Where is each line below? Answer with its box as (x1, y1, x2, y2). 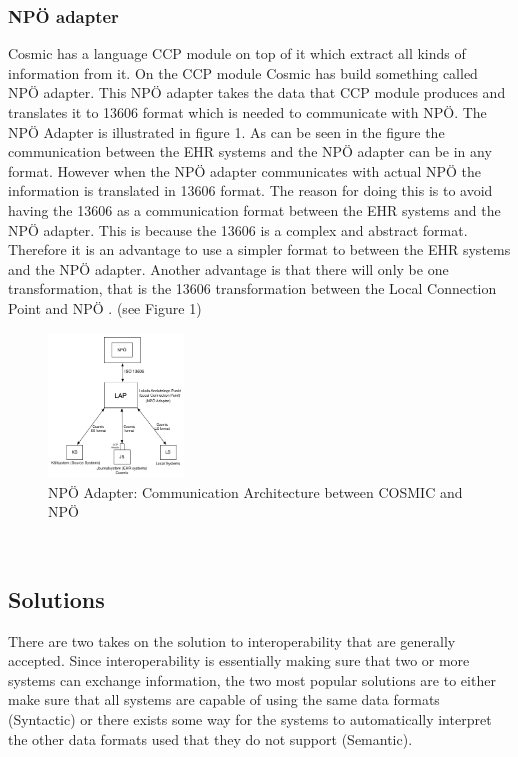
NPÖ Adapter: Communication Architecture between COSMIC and (48, 481, 463, 502)
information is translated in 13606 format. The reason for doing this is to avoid (8, 180, 493, 201)
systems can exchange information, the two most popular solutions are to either (8, 669, 496, 690)
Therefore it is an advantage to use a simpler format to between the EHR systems (8, 239, 511, 260)
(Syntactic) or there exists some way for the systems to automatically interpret (8, 709, 492, 730)
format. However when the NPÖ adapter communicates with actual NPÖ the (8, 160, 482, 181)
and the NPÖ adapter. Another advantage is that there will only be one (8, 258, 449, 279)
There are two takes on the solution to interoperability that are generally (8, 630, 456, 651)
